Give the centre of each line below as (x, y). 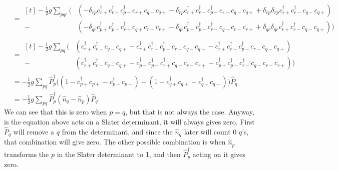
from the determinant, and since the (117, 131)
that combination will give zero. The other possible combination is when (115, 142)
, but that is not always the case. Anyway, (190, 112)
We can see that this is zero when (56, 112)
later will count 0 (210, 131)
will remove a (34, 131)
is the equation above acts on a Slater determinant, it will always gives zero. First (129, 122)
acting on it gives (219, 154)
